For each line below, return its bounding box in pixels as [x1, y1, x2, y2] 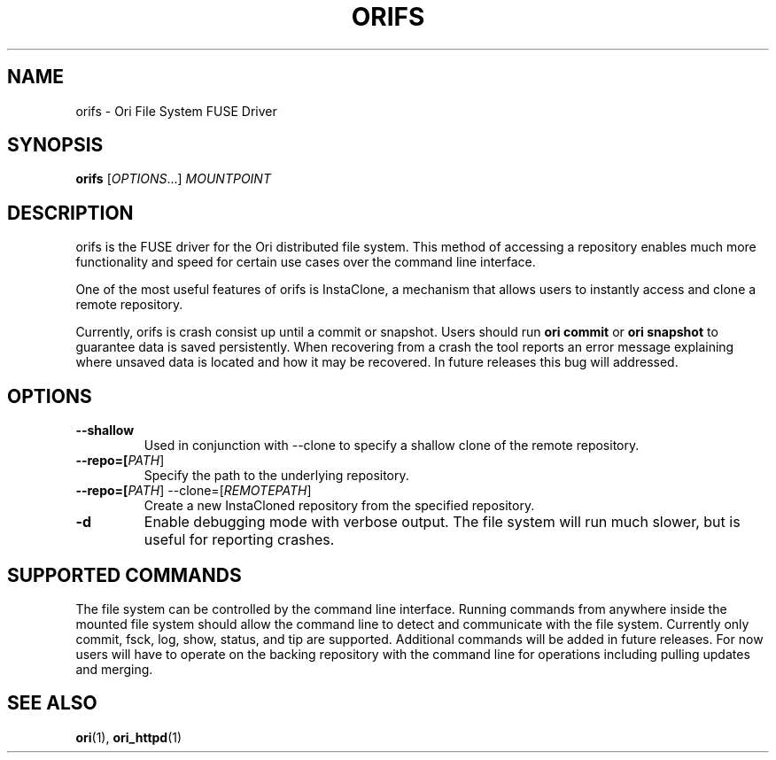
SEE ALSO [7, 692, 97, 715]
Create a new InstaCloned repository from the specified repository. [144, 498, 535, 514]
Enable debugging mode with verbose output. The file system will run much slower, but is [144, 513, 741, 531]
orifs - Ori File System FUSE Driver [75, 103, 277, 119]
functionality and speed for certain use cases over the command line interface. [75, 254, 536, 270]
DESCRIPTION [7, 201, 134, 224]
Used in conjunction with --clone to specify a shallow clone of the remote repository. [144, 438, 640, 454]
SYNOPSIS [7, 134, 104, 157]
